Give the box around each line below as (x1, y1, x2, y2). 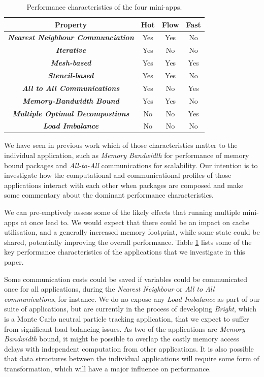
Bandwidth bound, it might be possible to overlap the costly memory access (4, 333, 239, 344)
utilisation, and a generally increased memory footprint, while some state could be (4, 227, 260, 237)
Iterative (55, 45, 86, 55)
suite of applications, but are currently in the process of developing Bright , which (4, 303, 256, 314)
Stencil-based (48, 70, 94, 80)
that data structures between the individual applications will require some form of (4, 353, 259, 364)
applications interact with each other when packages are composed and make (4, 179, 244, 190)
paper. (4, 256, 24, 267)
